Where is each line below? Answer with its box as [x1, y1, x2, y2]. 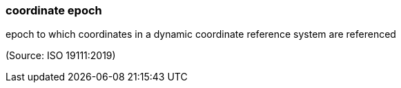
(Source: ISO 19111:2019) [6, 49, 116, 62]
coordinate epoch [6, 3, 102, 17]
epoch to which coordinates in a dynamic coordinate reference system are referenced [6, 28, 396, 41]
